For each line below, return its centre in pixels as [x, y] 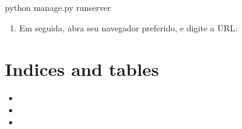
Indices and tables [82, 69]
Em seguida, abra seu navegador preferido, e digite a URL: [128, 27]
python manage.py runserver [58, 7]
